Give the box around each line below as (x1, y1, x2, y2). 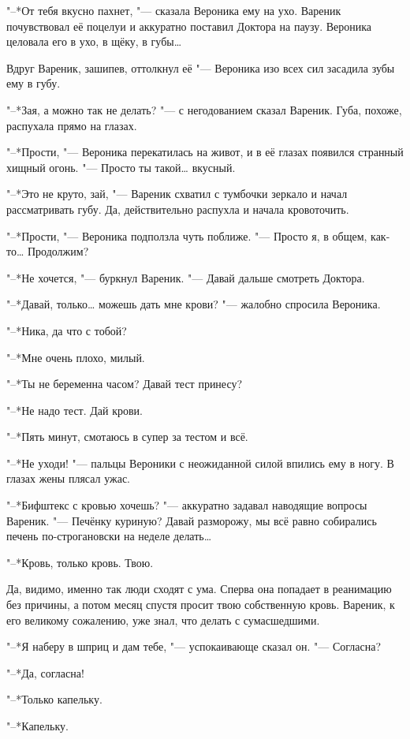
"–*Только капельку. (6, 691, 102, 707)
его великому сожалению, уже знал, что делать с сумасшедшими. (6, 611, 320, 628)
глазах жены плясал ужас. (6, 470, 130, 487)
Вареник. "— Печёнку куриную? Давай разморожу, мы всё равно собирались (6, 512, 377, 528)
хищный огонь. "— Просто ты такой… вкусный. (6, 159, 236, 175)
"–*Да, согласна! (6, 664, 84, 681)
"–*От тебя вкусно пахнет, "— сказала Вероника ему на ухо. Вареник (6, 2, 341, 18)
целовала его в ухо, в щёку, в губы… (6, 33, 182, 50)
